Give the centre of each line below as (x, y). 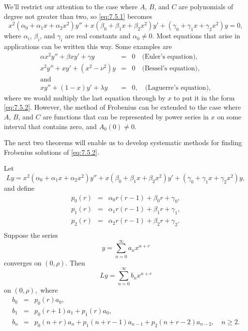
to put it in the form (204, 97)
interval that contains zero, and (50, 126)
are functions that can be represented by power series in (126, 116)
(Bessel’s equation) (170, 68)
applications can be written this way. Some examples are (88, 46)
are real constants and (98, 36)
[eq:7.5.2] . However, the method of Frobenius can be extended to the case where (123, 107)
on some (229, 116)
